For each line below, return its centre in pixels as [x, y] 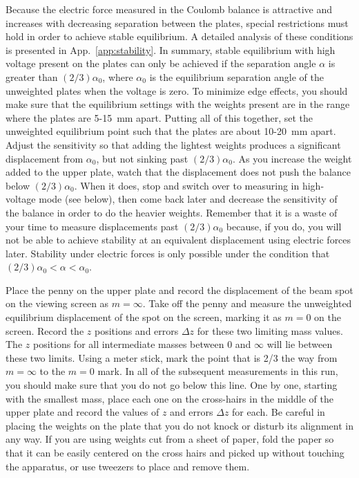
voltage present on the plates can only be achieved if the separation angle [161, 63]
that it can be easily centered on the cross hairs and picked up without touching [175, 452]
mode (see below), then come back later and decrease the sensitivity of [188, 199]
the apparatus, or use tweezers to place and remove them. [128, 466]
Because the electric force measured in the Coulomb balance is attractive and [169, 9]
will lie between [300, 344]
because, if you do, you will [284, 226]
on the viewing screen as [57, 303]
